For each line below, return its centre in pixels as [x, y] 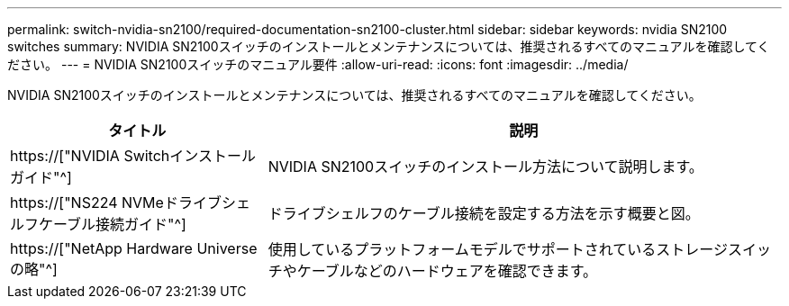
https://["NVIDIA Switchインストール [133, 156]
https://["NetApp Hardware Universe [134, 248]
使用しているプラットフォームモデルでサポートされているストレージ [498, 249]
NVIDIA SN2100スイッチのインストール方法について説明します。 [485, 166]
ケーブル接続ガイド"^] [113, 224]
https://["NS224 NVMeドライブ [116, 202]
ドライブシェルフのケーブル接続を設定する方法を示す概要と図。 [484, 213]
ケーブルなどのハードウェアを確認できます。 [447, 271]
